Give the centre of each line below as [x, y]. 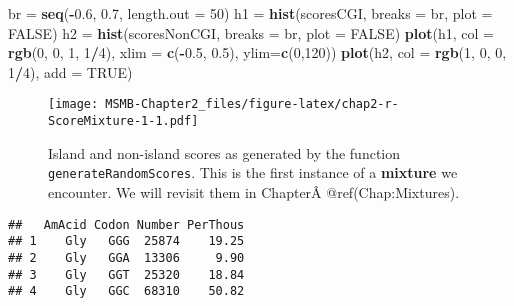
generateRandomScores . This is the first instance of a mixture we [253, 172]
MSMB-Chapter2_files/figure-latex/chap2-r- [252, 104]
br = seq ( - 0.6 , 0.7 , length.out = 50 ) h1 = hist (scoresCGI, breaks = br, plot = [250, 13]
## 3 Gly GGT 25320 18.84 [126, 274]
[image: [73, 104]
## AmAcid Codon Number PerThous [126, 224]
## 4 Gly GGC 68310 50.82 [126, 291]
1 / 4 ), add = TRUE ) [70, 71]
